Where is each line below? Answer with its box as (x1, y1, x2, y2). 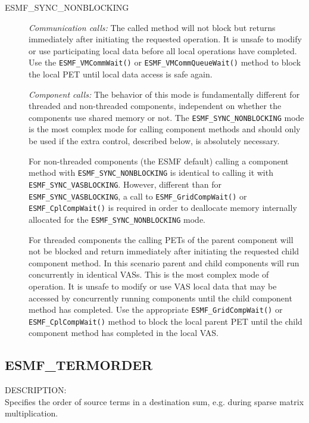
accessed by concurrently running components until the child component (29, 291, 292, 304)
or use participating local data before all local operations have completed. (29, 44, 297, 57)
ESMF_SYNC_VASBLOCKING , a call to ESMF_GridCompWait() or (29, 189, 247, 202)
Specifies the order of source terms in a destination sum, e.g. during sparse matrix (5, 395, 304, 408)
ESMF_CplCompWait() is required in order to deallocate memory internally (29, 201, 297, 214)
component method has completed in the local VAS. (29, 326, 219, 339)
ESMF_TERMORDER (5, 356, 153, 374)
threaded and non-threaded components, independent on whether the (29, 99, 282, 112)
